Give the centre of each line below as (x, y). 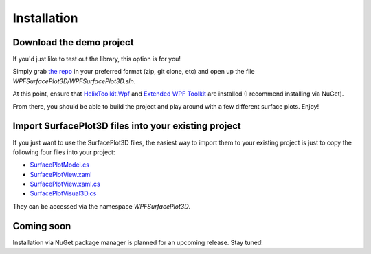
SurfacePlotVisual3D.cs (63, 193)
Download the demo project (73, 42)
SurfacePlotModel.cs (59, 165)
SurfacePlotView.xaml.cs (65, 184)
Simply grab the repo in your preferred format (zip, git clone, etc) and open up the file (134, 72)
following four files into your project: (64, 152)
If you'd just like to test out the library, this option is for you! (97, 59)
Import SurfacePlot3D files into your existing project (127, 126)
